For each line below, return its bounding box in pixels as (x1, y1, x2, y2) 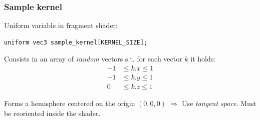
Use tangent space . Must (182, 98, 256, 108)
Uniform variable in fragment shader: (4, 20, 118, 30)
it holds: (190, 53, 216, 64)
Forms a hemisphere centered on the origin (4, 98, 135, 108)
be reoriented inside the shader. (4, 107, 101, 118)
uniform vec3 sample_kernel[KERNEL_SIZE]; (4, 38, 148, 46)
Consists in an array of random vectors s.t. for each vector (4, 53, 182, 64)
